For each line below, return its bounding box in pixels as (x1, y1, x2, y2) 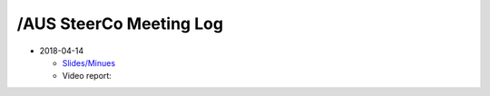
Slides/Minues (62, 57, 116, 68)
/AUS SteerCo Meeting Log (16, 14, 224, 34)
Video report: (62, 71, 113, 82)
